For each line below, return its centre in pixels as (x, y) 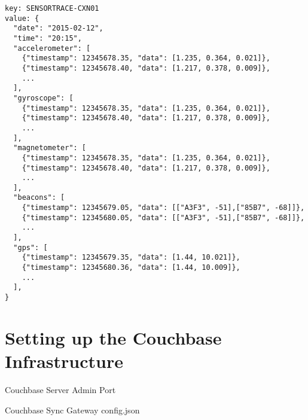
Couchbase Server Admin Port (60, 389)
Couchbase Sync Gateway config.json (72, 410)
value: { (22, 18)
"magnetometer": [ (50, 148)
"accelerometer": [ (52, 48)
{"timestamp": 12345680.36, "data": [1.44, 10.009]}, (131, 268)
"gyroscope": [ (43, 98)
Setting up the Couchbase (113, 337)
